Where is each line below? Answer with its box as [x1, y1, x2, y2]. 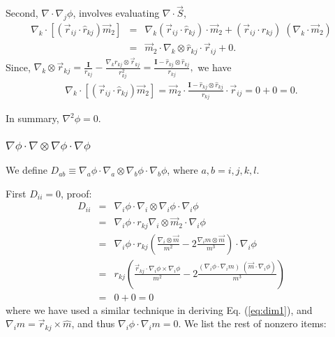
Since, [6, 59, 31, 74]
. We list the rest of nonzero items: [178, 316, 327, 331]
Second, [6, 6, 38, 20]
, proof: [60, 186, 92, 200]
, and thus [71, 316, 115, 331]
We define [6, 163, 47, 177]
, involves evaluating [73, 6, 160, 20]
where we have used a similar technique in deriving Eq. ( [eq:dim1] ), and [6, 302, 313, 317]
